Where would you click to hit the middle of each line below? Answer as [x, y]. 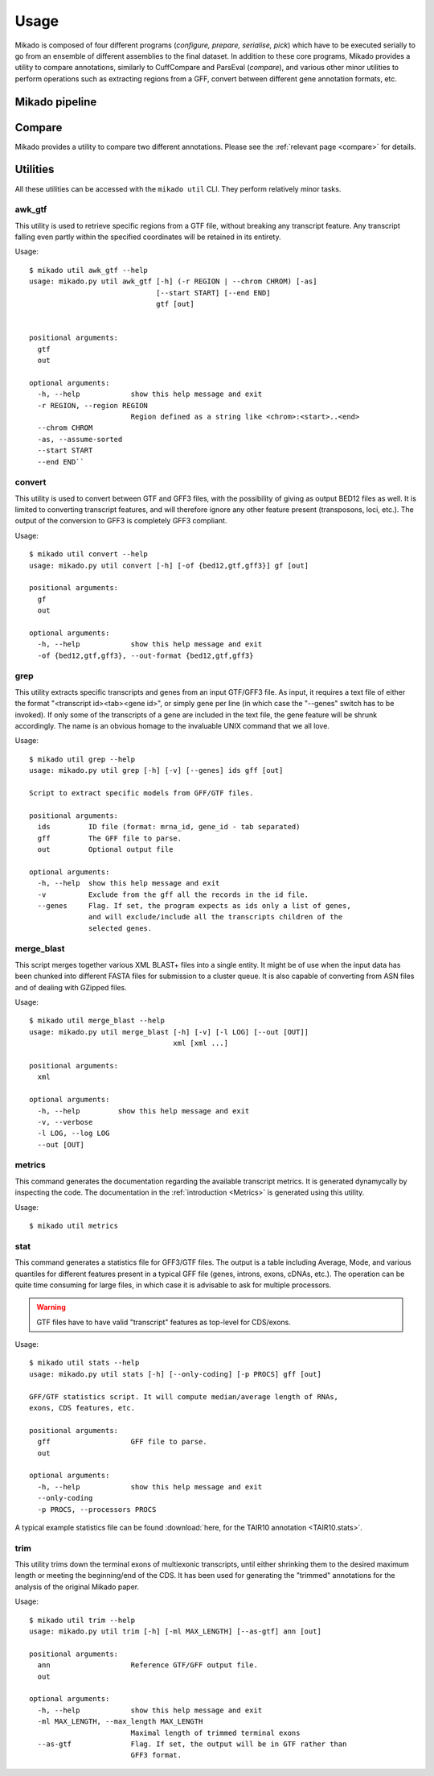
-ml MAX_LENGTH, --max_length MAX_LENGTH [120, 1722]
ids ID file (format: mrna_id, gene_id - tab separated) [169, 827]
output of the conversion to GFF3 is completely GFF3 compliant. [121, 521]
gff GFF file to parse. [123, 1442]
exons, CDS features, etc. [82, 1408]
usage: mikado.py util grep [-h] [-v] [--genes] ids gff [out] [156, 770]
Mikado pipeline [56, 102]
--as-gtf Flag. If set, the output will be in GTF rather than [192, 1744]
